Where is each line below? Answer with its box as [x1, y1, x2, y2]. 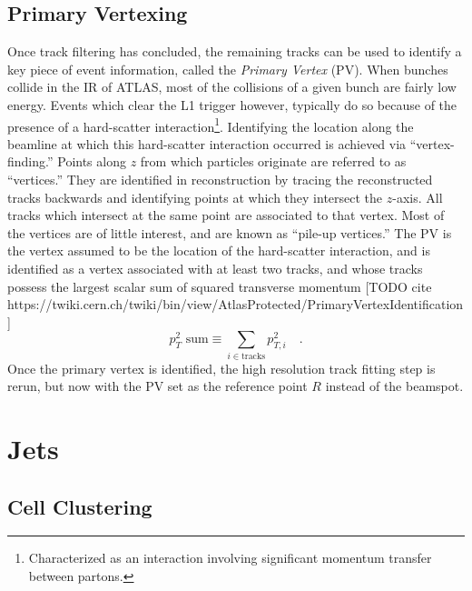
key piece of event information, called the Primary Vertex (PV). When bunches [7, 59, 448, 78]
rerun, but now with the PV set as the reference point [7, 376, 308, 396]
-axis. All [392, 187, 443, 206]
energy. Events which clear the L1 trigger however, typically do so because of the [7, 95, 457, 114]
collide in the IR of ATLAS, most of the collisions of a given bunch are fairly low [7, 77, 457, 96]
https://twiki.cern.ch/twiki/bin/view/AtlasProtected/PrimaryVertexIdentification [7, 295, 464, 314]
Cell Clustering [7, 492, 152, 520]
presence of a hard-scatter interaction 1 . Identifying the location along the [7, 114, 414, 135]
